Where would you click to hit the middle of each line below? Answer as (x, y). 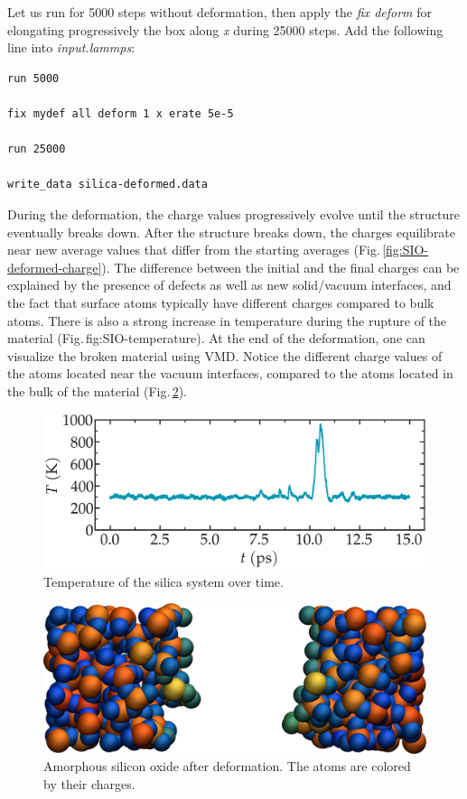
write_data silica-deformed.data (107, 185)
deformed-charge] (55, 267)
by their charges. (89, 783)
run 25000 (37, 149)
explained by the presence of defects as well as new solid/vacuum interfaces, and (229, 285)
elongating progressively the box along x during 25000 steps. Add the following (225, 29)
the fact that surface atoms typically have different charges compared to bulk (221, 302)
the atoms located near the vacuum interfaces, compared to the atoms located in (230, 373)
